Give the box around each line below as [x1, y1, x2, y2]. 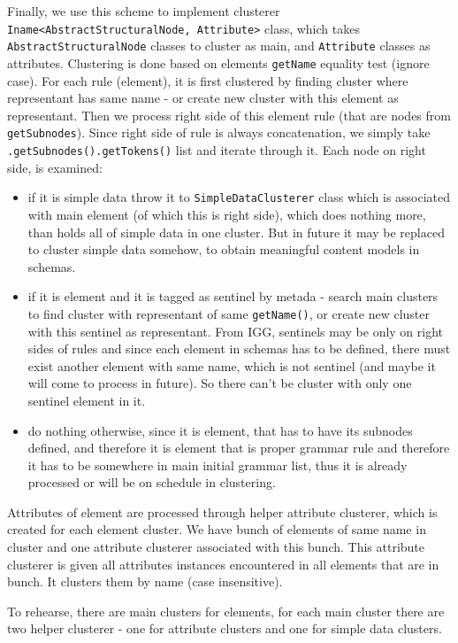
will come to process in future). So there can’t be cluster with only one [27, 374, 412, 392]
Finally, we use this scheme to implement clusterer [7, 2, 280, 19]
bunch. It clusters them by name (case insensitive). [7, 572, 283, 591]
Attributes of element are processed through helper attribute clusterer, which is [7, 502, 438, 521]
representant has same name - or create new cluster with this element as [7, 89, 399, 107]
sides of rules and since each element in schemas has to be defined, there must [27, 339, 451, 358]
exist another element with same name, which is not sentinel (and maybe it [27, 356, 436, 375]
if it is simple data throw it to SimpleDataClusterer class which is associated [27, 188, 451, 206]
